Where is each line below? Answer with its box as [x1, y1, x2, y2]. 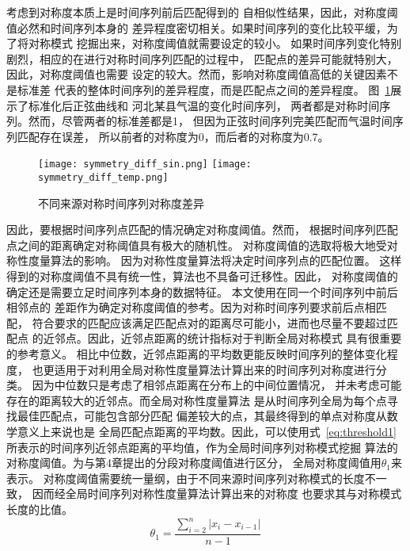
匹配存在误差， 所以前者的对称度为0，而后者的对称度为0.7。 [17, 128, 329, 144]
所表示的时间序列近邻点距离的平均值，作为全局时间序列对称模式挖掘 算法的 [6, 438, 398, 455]
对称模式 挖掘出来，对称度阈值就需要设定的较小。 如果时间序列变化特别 [28, 35, 402, 52]
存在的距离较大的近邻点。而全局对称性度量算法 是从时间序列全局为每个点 [6, 392, 387, 408]
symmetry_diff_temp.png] [38, 172, 169, 183]
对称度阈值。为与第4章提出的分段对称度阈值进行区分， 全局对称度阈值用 [6, 454, 382, 471]
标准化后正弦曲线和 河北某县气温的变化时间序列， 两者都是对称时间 [28, 97, 380, 113]
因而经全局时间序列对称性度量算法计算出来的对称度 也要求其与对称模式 [32, 485, 402, 502]
